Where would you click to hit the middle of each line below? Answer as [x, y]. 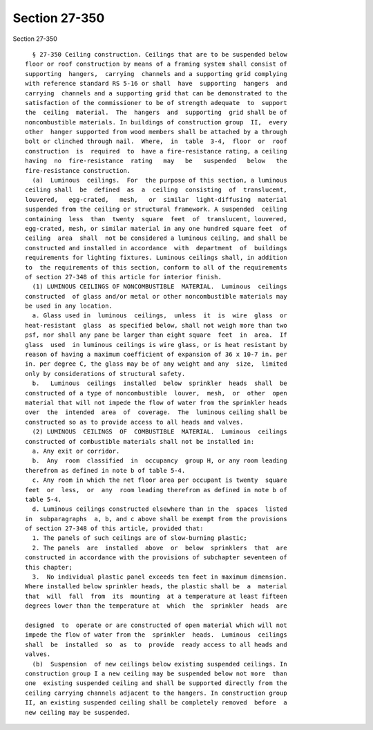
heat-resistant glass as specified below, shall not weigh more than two [156, 325]
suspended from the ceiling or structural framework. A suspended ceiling [156, 209]
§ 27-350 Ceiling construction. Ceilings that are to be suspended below [160, 54]
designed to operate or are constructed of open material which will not [156, 625]
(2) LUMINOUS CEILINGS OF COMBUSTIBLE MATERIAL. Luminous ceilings [160, 432]
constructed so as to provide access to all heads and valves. [134, 422]
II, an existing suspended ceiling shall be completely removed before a [156, 703]
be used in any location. [69, 306]
